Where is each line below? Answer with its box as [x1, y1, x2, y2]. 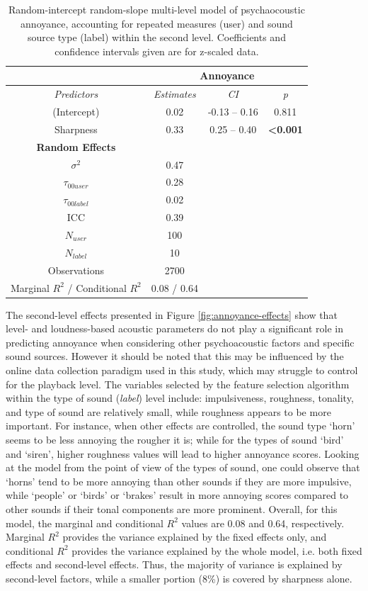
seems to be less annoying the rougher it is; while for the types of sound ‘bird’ [6, 432, 344, 446]
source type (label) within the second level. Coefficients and [27, 30, 286, 45]
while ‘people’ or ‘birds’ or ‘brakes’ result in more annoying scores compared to [6, 488, 349, 502]
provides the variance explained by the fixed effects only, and [62, 529, 327, 544]
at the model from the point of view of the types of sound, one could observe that [6, 460, 360, 475]
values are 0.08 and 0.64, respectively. [181, 515, 345, 530]
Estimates [154, 86, 196, 101]
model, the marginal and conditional [6, 515, 163, 530]
